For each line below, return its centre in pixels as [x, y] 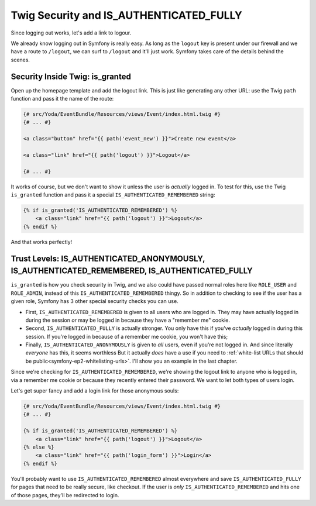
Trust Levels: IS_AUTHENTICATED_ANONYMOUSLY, [108, 258]
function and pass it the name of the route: [62, 99]
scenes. [20, 60]
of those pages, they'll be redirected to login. [65, 495]
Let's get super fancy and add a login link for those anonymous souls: [95, 391]
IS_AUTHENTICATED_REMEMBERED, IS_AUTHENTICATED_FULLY [132, 271]
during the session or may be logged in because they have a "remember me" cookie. [128, 320]
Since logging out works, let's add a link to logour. [71, 33]
